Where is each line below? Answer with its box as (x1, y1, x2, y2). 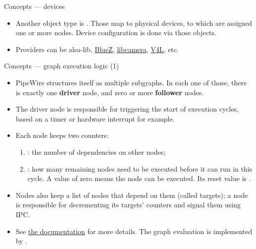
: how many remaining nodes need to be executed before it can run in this (27, 163, 253, 174)
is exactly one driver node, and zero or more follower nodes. (15, 87, 204, 97)
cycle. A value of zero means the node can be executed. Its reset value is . (27, 173, 251, 184)
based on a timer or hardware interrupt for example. (15, 113, 175, 124)
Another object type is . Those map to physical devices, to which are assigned (15, 17, 253, 28)
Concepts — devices (4, 1, 65, 11)
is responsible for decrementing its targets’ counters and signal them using (15, 199, 241, 210)
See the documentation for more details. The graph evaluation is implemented (15, 226, 253, 236)
